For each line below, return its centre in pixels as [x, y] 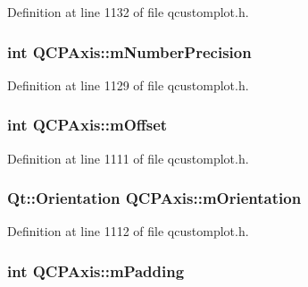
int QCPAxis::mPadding [96, 270]
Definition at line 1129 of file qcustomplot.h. [128, 84]
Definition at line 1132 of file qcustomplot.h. [128, 12]
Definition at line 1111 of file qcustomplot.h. [128, 158]
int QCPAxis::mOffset [87, 125]
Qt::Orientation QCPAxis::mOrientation [154, 198]
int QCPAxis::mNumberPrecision [129, 51]
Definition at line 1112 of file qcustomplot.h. [128, 231]
